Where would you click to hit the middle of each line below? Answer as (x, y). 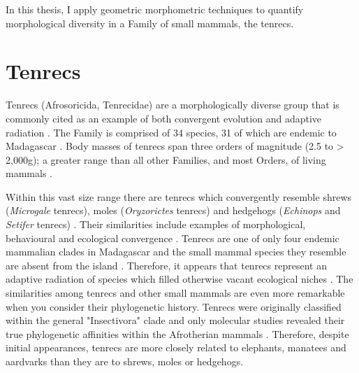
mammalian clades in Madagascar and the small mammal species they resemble (176, 252)
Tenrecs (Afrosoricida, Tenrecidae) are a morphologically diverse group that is (173, 105)
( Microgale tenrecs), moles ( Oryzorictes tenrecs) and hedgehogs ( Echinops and (173, 210)
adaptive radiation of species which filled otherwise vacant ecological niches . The (179, 279)
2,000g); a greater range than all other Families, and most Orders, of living (166, 159)
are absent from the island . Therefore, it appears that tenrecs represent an (166, 265)
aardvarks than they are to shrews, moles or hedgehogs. (125, 361)
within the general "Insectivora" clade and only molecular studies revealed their (175, 320)
